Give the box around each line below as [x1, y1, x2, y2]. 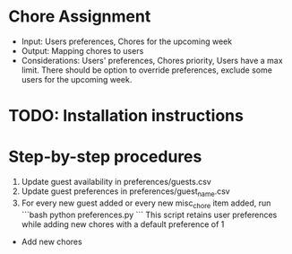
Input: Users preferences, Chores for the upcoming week [21, 36, 233, 47]
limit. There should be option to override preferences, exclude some [21, 65, 272, 75]
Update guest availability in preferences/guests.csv [21, 177, 211, 188]
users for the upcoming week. [21, 74, 133, 84]
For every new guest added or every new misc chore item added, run [21, 197, 271, 210]
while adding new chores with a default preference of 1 [21, 218, 225, 230]
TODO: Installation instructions [8, 106, 244, 127]
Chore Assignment [8, 6, 151, 27]
